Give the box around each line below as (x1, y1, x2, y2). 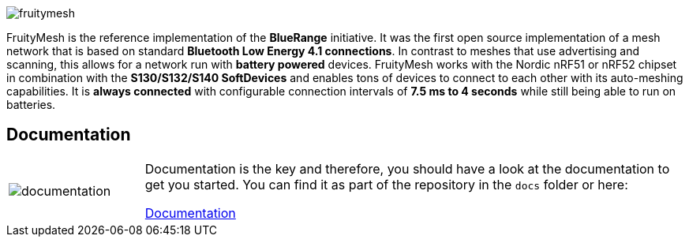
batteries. (6, 98, 56, 111)
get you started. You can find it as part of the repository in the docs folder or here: (144, 176, 628, 193)
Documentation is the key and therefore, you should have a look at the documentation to (144, 160, 670, 177)
